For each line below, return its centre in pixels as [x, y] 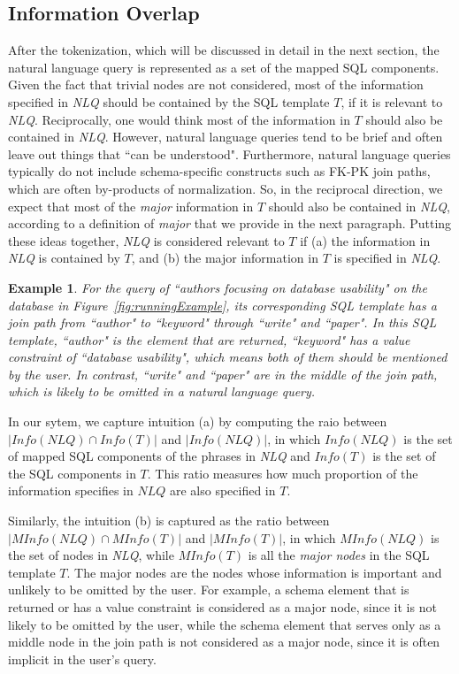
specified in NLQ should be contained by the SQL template [169, 101]
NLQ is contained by [64, 258]
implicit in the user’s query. [82, 659]
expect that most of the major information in [131, 206]
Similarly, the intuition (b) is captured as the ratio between [169, 521]
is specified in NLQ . [387, 258]
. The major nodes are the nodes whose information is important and [254, 572]
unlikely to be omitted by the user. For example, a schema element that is [209, 590]
